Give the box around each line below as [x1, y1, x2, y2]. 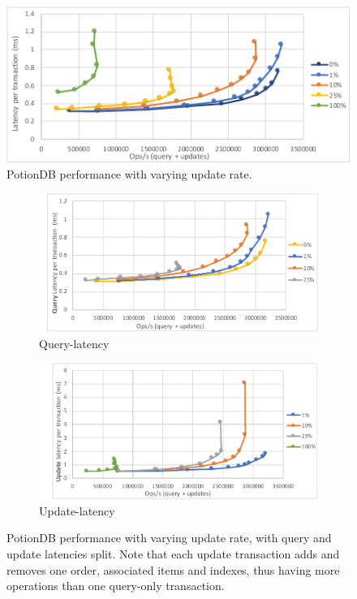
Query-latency [39, 334, 110, 351]
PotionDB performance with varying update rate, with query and [6, 529, 332, 546]
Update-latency [39, 502, 115, 519]
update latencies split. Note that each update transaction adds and [6, 545, 340, 562]
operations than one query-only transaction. [6, 577, 225, 594]
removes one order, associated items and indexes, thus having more [6, 561, 340, 578]
